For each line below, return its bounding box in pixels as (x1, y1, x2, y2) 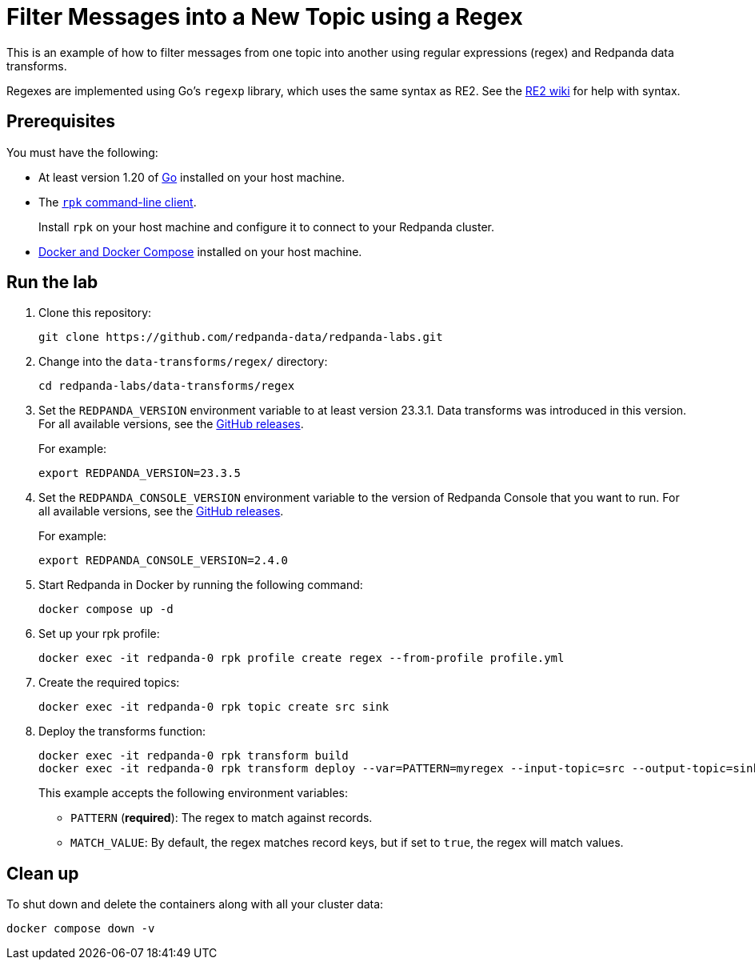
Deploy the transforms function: (38, 724, 206, 739)
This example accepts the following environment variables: (38, 786, 349, 800)
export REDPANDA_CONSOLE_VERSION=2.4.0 (38, 554, 288, 567)
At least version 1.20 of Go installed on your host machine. (38, 170, 346, 184)
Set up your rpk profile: (38, 627, 160, 641)
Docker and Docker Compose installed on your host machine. (38, 244, 362, 259)
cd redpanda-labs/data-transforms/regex (38, 379, 295, 393)
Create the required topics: (38, 675, 180, 690)
